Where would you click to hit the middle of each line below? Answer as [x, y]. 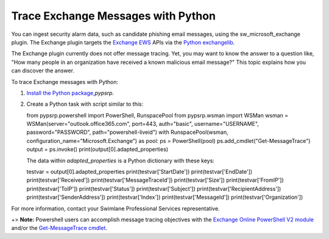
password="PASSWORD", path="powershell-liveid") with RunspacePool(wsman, [127, 132]
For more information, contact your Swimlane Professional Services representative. [115, 208]
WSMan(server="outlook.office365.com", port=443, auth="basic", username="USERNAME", [143, 124]
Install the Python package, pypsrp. [70, 93]
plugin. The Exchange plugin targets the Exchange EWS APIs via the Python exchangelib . [123, 42]
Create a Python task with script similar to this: [85, 104]
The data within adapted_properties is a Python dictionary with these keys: [120, 161]
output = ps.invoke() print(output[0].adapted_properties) [97, 150]
